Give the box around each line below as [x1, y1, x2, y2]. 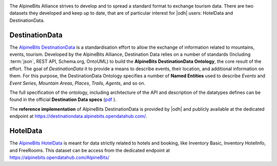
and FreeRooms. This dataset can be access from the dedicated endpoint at [9, 147, 170, 153]
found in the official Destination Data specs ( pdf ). [9, 96, 116, 102]
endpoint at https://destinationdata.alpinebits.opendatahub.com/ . [9, 113, 147, 119]
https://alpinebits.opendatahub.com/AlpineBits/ [9, 154, 110, 160]
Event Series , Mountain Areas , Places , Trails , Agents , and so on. [9, 80, 146, 86]
